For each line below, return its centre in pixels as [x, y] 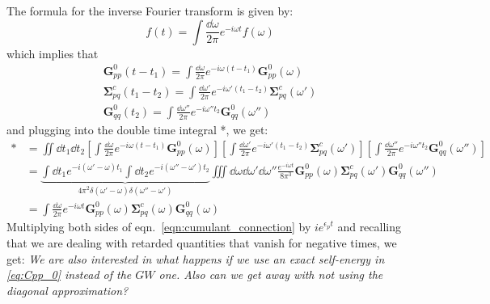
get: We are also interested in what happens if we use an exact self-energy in [196, 258]
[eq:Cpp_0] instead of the [69, 274]
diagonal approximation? [68, 290]
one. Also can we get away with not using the [271, 274]
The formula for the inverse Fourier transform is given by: [150, 11]
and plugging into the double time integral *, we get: [137, 130]
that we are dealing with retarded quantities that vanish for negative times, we [202, 242]
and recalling [370, 227]
